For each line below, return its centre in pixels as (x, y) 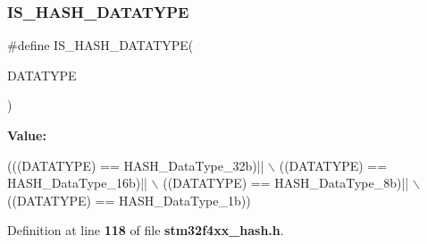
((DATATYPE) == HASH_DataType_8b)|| (286, 183)
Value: (27, 135)
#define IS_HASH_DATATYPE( (100, 45)
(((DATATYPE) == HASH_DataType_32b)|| (136, 165)
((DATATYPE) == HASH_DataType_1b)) (129, 200)
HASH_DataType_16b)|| (77, 183)
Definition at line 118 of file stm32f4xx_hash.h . (146, 230)
